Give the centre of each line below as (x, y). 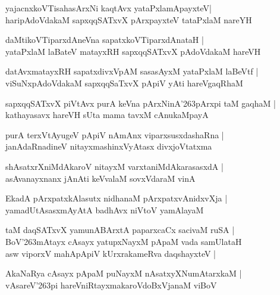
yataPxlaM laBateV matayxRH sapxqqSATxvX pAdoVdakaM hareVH (133, 51)
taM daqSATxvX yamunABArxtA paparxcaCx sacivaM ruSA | (120, 230)
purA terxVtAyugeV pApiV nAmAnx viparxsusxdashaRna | (115, 134)
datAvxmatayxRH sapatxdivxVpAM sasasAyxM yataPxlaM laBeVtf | (132, 71)
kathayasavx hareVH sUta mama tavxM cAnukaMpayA (107, 115)
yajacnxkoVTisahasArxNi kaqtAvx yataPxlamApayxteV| (108, 8)
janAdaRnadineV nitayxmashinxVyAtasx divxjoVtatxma (109, 146)
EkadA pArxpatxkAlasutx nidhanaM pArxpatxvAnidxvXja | (117, 198)
